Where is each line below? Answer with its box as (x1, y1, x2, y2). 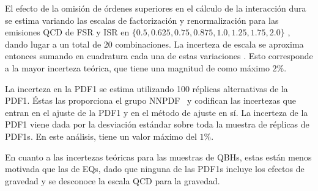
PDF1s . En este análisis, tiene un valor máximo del (5, 129, 197, 142)
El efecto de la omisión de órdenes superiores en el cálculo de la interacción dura (5, 2, 306, 14)
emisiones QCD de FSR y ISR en (5, 26, 130, 38)
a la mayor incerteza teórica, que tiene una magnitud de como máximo (5, 61, 270, 74)
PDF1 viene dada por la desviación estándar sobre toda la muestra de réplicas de (5, 118, 309, 131)
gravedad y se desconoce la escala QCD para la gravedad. (5, 174, 220, 187)
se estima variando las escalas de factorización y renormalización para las (5, 13, 279, 26)
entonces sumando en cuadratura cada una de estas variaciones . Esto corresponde (5, 49, 313, 62)
